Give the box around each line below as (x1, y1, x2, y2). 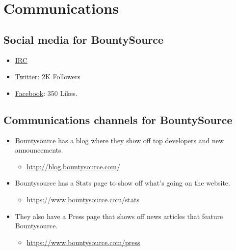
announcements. (15, 145, 63, 155)
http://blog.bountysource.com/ (26, 161, 120, 171)
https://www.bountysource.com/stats (26, 194, 139, 204)
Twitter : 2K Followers (15, 71, 80, 82)
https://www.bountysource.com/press (26, 237, 140, 247)
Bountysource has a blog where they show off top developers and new (15, 135, 224, 145)
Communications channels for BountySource (3, 112, 233, 127)
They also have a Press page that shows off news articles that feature (15, 211, 223, 221)
